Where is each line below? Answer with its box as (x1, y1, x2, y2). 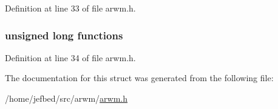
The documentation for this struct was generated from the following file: (5, 71, 274, 84)
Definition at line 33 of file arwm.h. (5, 2, 136, 14)
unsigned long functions (5, 27, 123, 42)
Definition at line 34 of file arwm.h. (5, 51, 136, 64)
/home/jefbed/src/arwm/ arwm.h (5, 92, 128, 104)
